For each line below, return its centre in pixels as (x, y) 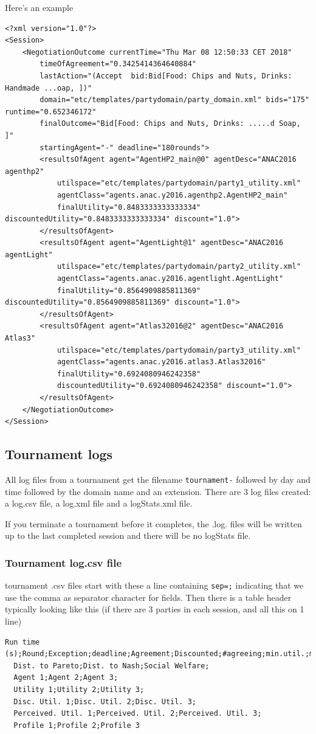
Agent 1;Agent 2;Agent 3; (66, 678)
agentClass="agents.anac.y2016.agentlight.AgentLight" (170, 279)
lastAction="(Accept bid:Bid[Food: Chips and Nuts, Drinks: (166, 76)
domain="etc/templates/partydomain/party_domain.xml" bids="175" (175, 100)
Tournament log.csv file (64, 562)
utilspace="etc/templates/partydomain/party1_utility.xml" (179, 183)
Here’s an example (39, 7)
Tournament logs (59, 454)
